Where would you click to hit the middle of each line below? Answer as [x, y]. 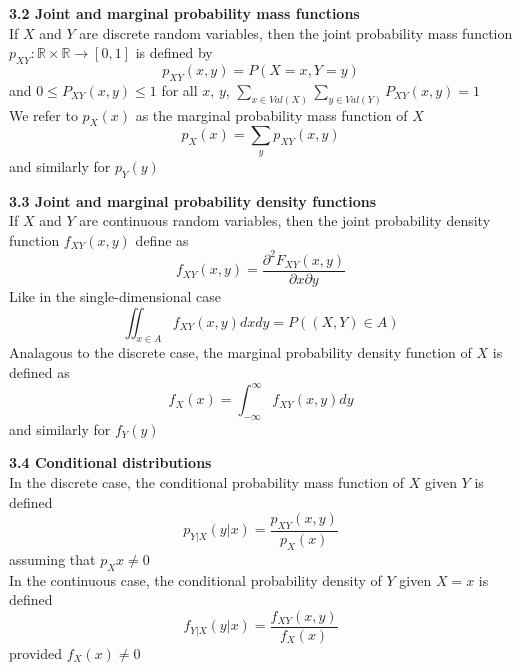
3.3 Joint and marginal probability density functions [193, 200]
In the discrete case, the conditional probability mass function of [207, 482]
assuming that [52, 558]
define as [162, 239]
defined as [39, 371]
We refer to [43, 114]
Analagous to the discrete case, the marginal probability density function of [240, 352]
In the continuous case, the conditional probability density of [195, 579]
